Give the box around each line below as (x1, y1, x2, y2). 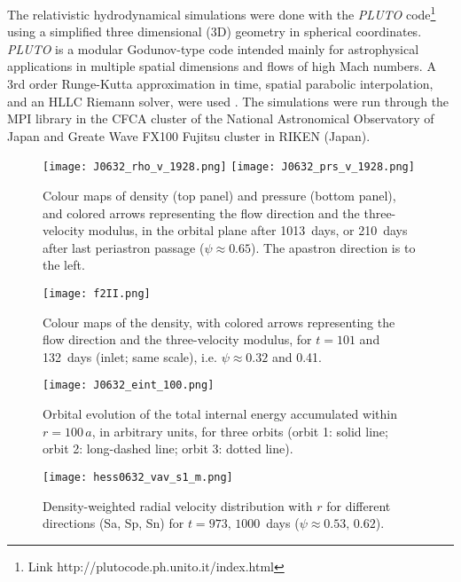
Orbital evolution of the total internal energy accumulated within (43, 405, 397, 423)
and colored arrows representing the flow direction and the (43, 203, 360, 222)
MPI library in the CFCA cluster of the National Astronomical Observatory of (7, 109, 434, 128)
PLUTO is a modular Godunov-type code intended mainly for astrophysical (7, 39, 419, 58)
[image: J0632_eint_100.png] (43, 379, 215, 392)
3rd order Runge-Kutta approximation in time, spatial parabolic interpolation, (7, 75, 434, 93)
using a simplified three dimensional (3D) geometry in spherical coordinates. (7, 22, 422, 41)
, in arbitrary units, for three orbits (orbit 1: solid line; (91, 421, 388, 440)
